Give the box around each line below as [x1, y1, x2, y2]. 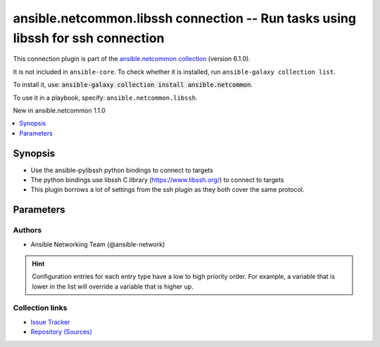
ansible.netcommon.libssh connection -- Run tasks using [13, 11, 357, 26]
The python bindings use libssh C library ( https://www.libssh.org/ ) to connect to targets [30, 176, 284, 184]
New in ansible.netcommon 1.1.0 [13, 106, 106, 114]
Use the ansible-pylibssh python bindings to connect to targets [30, 166, 214, 174]
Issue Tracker [30, 317, 70, 326]
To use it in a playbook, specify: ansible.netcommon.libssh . [13, 93, 198, 102]
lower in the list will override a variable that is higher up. [32, 282, 194, 291]
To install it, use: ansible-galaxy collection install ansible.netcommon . [13, 81, 253, 89]
